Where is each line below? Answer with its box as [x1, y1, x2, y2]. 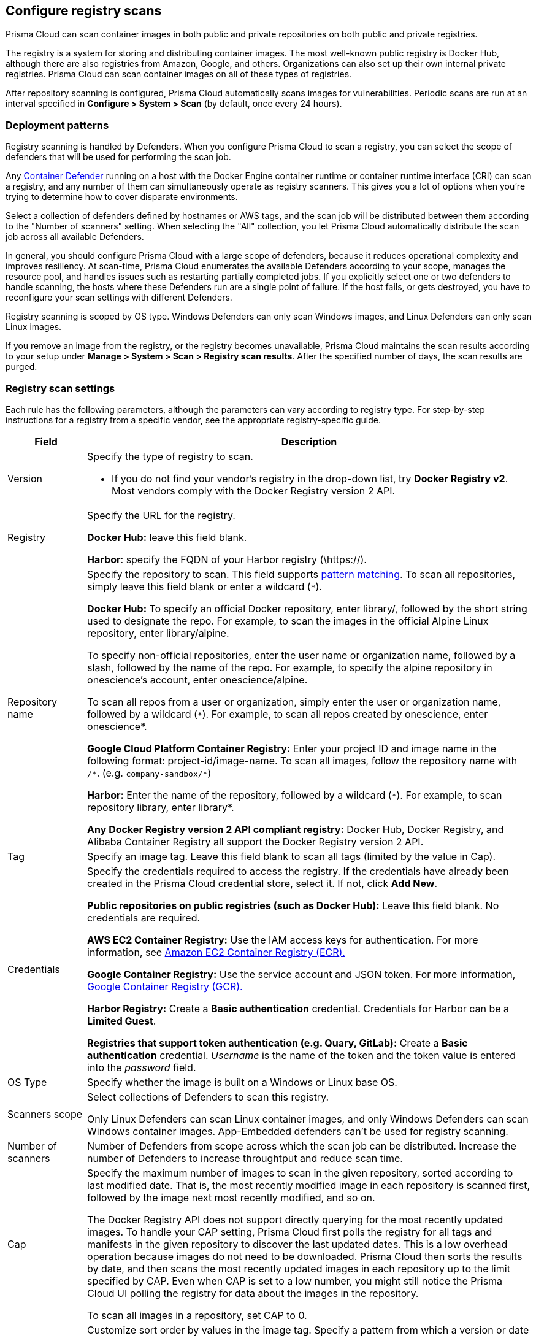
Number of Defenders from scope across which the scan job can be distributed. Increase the [87, 1139, 516, 1152]
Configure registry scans [6, 3, 162, 18]
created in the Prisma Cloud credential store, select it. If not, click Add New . [87, 877, 437, 890]
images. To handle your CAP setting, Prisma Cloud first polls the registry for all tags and [87, 1225, 492, 1238]
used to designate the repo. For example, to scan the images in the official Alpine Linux [87, 614, 489, 627]
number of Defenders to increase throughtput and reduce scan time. [87, 1152, 403, 1164]
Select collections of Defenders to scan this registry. [87, 1090, 329, 1103]
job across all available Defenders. [6, 231, 144, 242]
